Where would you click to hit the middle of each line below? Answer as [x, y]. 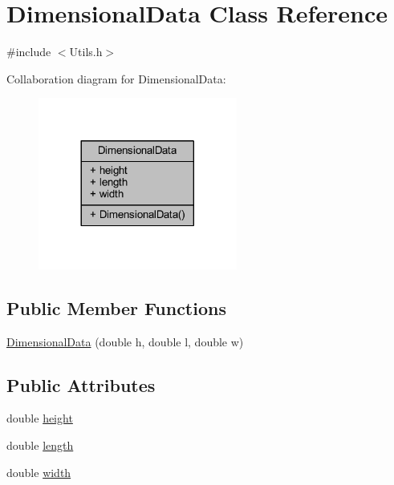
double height [40, 418]
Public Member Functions [116, 307]
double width [39, 472]
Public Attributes [81, 384]
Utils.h [86, 52]
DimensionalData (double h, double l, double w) [125, 341]
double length [40, 445]
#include [29, 52]
